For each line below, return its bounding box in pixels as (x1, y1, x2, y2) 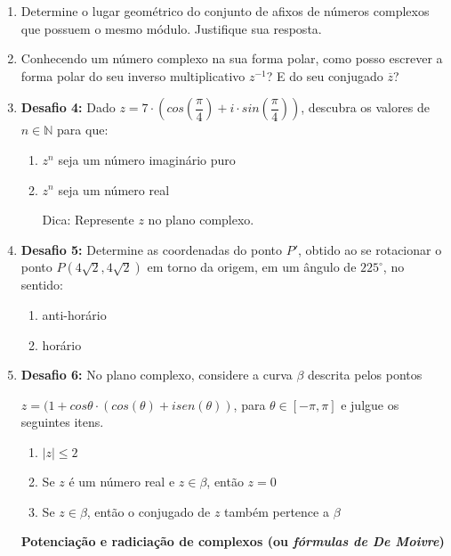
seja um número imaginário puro (58, 150, 236, 168)
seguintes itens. (20, 413, 104, 431)
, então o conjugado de (86, 502, 211, 520)
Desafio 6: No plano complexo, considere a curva (20, 365, 293, 384)
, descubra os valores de (301, 98, 430, 117)
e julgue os (341, 395, 399, 413)
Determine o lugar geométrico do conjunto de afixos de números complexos (20, 2, 430, 20)
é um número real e (68, 471, 175, 490)
